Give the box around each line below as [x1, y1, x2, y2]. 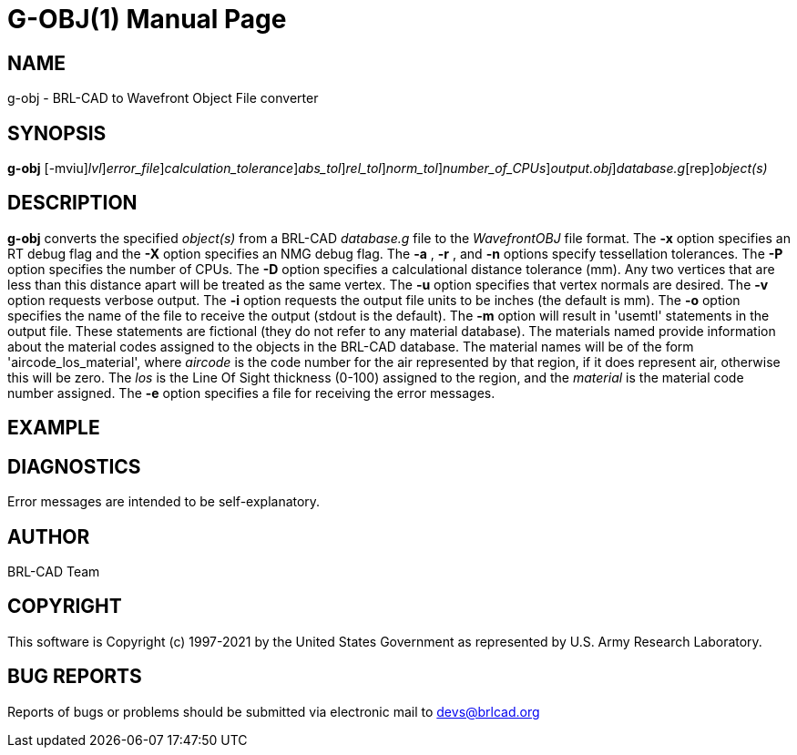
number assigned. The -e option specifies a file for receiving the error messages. [7, 384, 496, 401]
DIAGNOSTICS [7, 454, 141, 478]
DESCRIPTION [7, 191, 138, 215]
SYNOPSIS [7, 121, 107, 145]
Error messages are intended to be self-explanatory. [7, 494, 321, 510]
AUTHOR [7, 525, 90, 548]
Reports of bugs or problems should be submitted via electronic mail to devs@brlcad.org [7, 703, 540, 719]
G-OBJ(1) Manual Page [7, 4, 287, 35]
